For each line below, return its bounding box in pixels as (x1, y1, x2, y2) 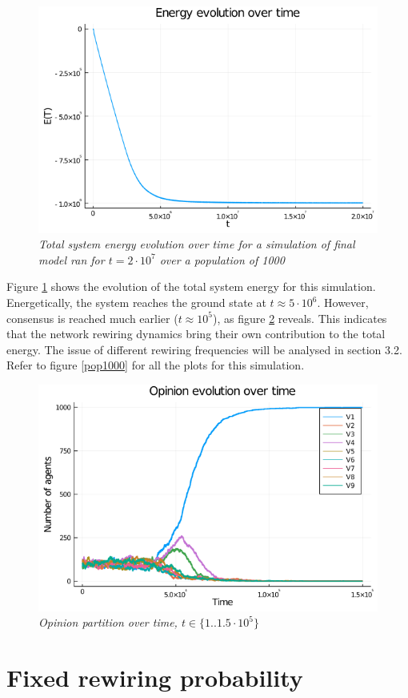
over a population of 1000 (159, 251, 285, 268)
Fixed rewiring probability (6, 661, 303, 694)
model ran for (38, 251, 105, 268)
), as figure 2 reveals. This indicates (213, 309, 387, 326)
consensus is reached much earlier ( (6, 309, 178, 326)
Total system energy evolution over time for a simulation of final (38, 236, 355, 252)
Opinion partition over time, (38, 614, 178, 631)
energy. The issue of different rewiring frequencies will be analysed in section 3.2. (6, 341, 402, 357)
